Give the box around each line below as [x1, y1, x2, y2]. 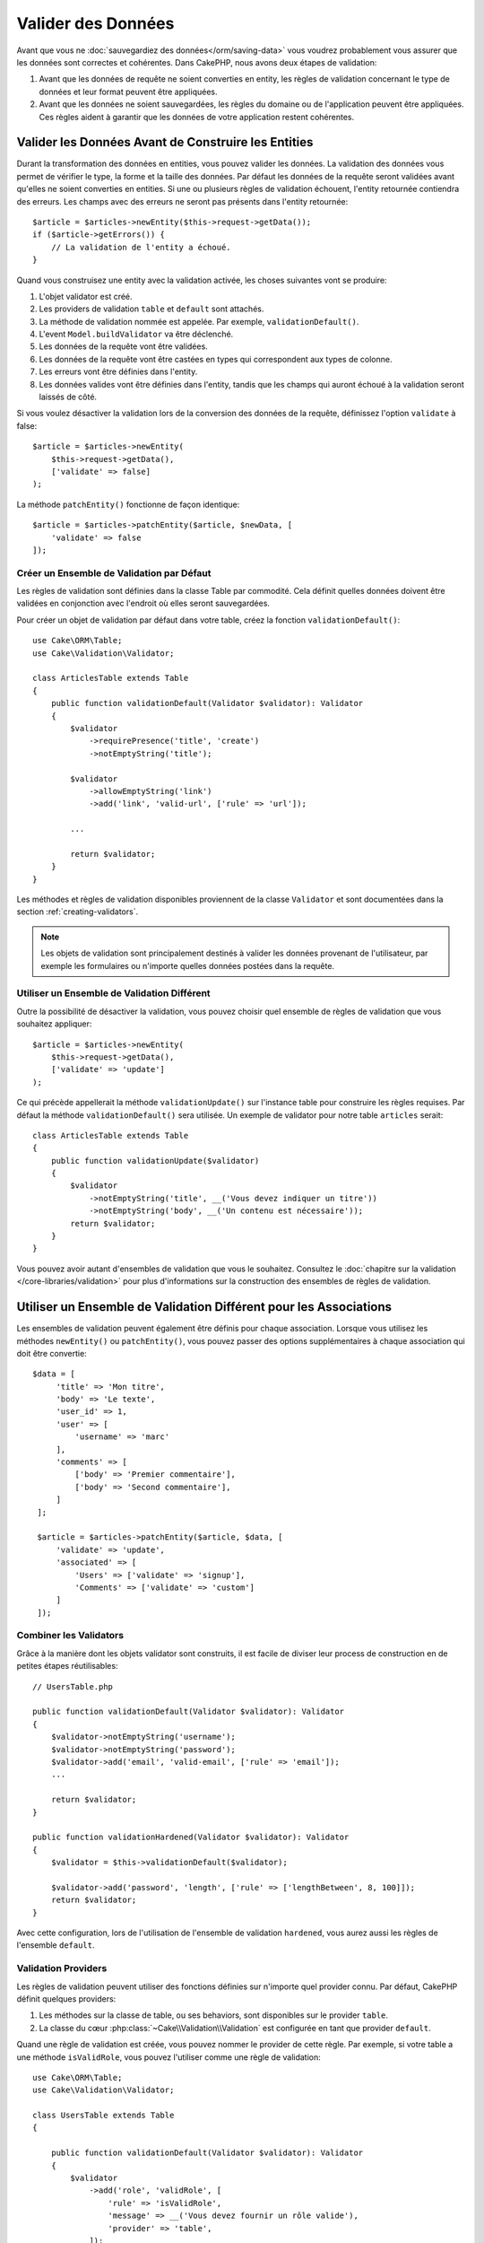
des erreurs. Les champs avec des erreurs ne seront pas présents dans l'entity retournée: [16, 196, 349, 206]
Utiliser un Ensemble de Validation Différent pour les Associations [16, 1299, 393, 1314]
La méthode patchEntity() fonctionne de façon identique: [16, 499, 240, 510]
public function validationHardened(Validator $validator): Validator [32, 1832, 350, 1843]
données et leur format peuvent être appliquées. [39, 86, 219, 97]
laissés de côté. [39, 391, 98, 403]
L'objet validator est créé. [39, 291, 134, 301]
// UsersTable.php [32, 1681, 114, 1691]
